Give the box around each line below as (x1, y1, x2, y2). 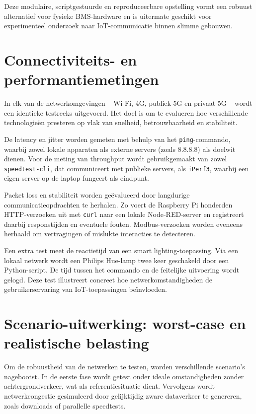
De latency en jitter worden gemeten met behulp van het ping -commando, (4, 134, 231, 144)
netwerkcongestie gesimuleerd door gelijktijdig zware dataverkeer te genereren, (4, 391, 242, 401)
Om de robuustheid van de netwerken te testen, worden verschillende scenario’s (4, 361, 245, 372)
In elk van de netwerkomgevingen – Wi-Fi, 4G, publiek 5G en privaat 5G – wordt (4, 98, 253, 108)
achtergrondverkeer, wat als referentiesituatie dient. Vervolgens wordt (4, 381, 215, 391)
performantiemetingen (4, 69, 159, 89)
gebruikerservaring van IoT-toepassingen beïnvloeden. (4, 284, 167, 294)
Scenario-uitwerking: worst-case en (4, 313, 246, 334)
